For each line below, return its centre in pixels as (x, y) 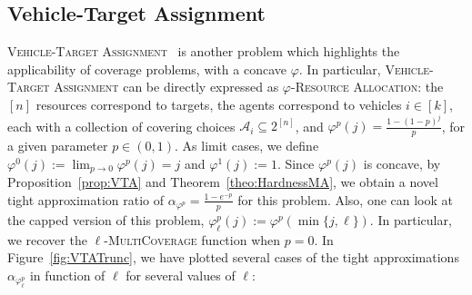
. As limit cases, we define (247, 146)
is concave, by (402, 163)
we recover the (47, 239)
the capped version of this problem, (106, 219)
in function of (67, 275)
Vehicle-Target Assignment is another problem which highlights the (204, 51)
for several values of (181, 275)
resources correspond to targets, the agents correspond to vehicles (219, 104)
